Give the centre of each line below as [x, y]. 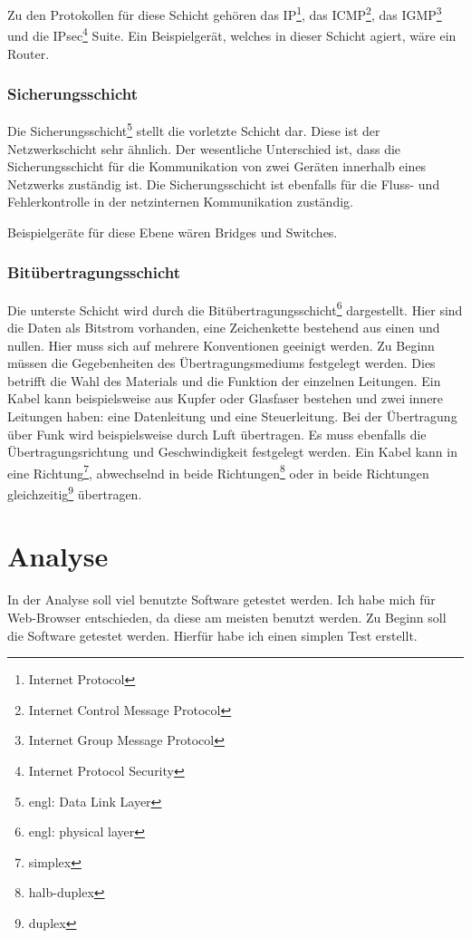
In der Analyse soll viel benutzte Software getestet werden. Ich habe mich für [221, 600]
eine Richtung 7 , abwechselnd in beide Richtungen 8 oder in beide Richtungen [218, 471]
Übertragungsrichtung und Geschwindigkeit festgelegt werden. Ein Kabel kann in [232, 452]
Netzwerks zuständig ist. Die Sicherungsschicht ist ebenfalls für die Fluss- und [224, 184]
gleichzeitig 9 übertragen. [75, 493]
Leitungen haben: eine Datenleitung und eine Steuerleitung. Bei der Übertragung [232, 416]
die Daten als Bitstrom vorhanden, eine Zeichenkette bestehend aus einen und [224, 327]
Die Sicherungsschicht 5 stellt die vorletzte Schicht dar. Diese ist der [194, 129]
